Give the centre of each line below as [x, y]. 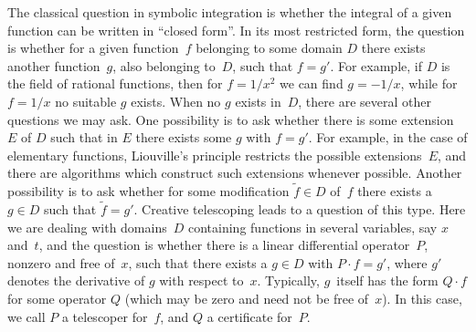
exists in [258, 101]
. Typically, [288, 280]
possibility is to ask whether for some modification [148, 191]
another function [54, 65]
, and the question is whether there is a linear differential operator [224, 245]
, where [407, 262]
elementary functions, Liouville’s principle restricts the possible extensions [215, 155]
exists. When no [176, 101]
